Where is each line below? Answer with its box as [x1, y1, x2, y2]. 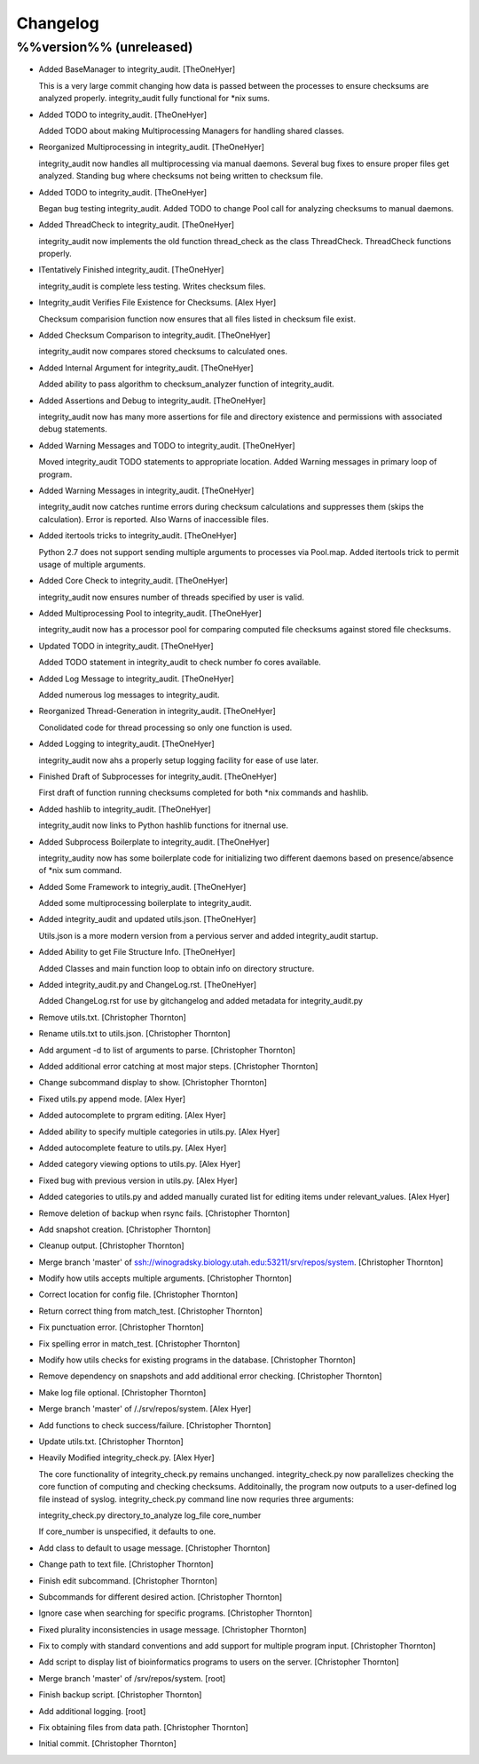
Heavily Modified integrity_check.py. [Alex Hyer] [38, 1452, 215, 1463]
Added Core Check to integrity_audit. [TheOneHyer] [38, 576, 228, 586]
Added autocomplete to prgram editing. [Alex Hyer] [38, 1110, 226, 1121]
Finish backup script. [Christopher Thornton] [38, 1689, 202, 1700]
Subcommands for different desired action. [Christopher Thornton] [38, 1591, 283, 1602]
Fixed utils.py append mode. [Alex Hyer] [38, 1093, 186, 1104]
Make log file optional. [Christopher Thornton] [38, 1387, 207, 1398]
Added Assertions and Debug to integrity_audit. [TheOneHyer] [38, 395, 266, 406]
